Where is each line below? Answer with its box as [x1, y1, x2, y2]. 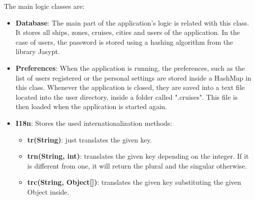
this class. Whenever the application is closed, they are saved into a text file [15, 82, 245, 92]
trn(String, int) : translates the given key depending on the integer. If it [27, 151, 249, 161]
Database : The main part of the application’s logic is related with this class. [15, 17, 249, 28]
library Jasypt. [15, 46, 60, 57]
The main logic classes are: [4, 1, 85, 11]
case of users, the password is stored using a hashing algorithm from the [15, 36, 233, 47]
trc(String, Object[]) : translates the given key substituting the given [27, 177, 241, 187]
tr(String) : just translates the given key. [27, 134, 152, 144]
